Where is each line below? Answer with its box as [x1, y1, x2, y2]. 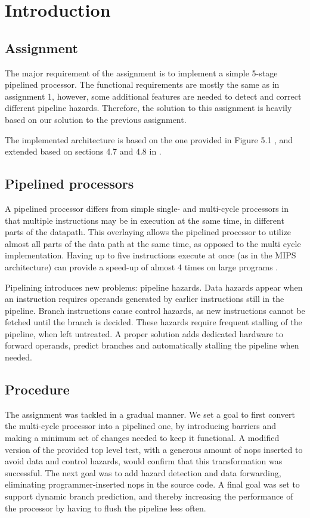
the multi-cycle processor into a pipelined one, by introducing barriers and [5, 420, 277, 432]
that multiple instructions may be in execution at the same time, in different [5, 214, 284, 226]
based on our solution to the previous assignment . [5, 113, 187, 125]
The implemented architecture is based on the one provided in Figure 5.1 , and [5, 133, 293, 146]
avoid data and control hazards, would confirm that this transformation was [5, 455, 283, 467]
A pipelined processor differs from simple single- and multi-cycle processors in [5, 202, 289, 214]
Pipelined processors [5, 174, 134, 193]
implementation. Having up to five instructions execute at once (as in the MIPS [5, 249, 296, 261]
